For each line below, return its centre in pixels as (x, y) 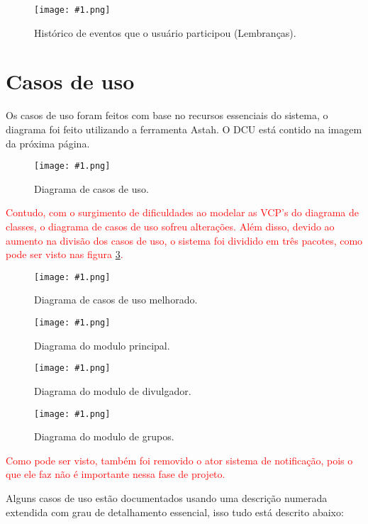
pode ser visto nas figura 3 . (65, 254)
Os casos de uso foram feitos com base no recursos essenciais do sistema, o (167, 115)
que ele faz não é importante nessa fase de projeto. (116, 474)
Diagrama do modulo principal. (102, 345)
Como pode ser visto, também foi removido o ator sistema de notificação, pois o (179, 460)
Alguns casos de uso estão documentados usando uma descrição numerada (167, 497)
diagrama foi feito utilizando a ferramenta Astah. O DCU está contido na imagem (184, 129)
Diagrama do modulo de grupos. (104, 436)
